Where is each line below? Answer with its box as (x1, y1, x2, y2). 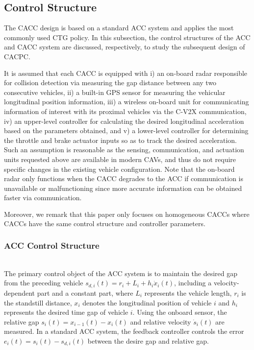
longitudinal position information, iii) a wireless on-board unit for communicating (4, 96, 249, 107)
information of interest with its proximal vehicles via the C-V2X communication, (4, 106, 247, 116)
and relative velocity (130, 316, 191, 327)
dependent (4, 287, 35, 298)
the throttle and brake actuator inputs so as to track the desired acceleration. (4, 135, 237, 145)
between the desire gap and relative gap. (87, 335, 209, 346)
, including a (174, 278, 212, 288)
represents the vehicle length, (144, 287, 232, 298)
